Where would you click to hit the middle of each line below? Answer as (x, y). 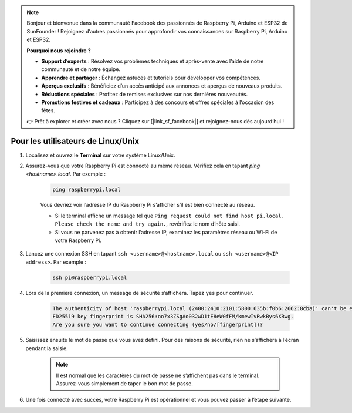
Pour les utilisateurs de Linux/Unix (75, 141)
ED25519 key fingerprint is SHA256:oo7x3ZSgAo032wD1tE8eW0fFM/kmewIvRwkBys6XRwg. (173, 317)
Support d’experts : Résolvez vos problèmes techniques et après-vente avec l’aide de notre (153, 61)
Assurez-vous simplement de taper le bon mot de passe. (125, 383)
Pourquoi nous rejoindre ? (59, 51)
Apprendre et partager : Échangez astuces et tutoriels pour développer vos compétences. (151, 78)
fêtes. (48, 110)
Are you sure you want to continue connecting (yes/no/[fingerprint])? (158, 325)
